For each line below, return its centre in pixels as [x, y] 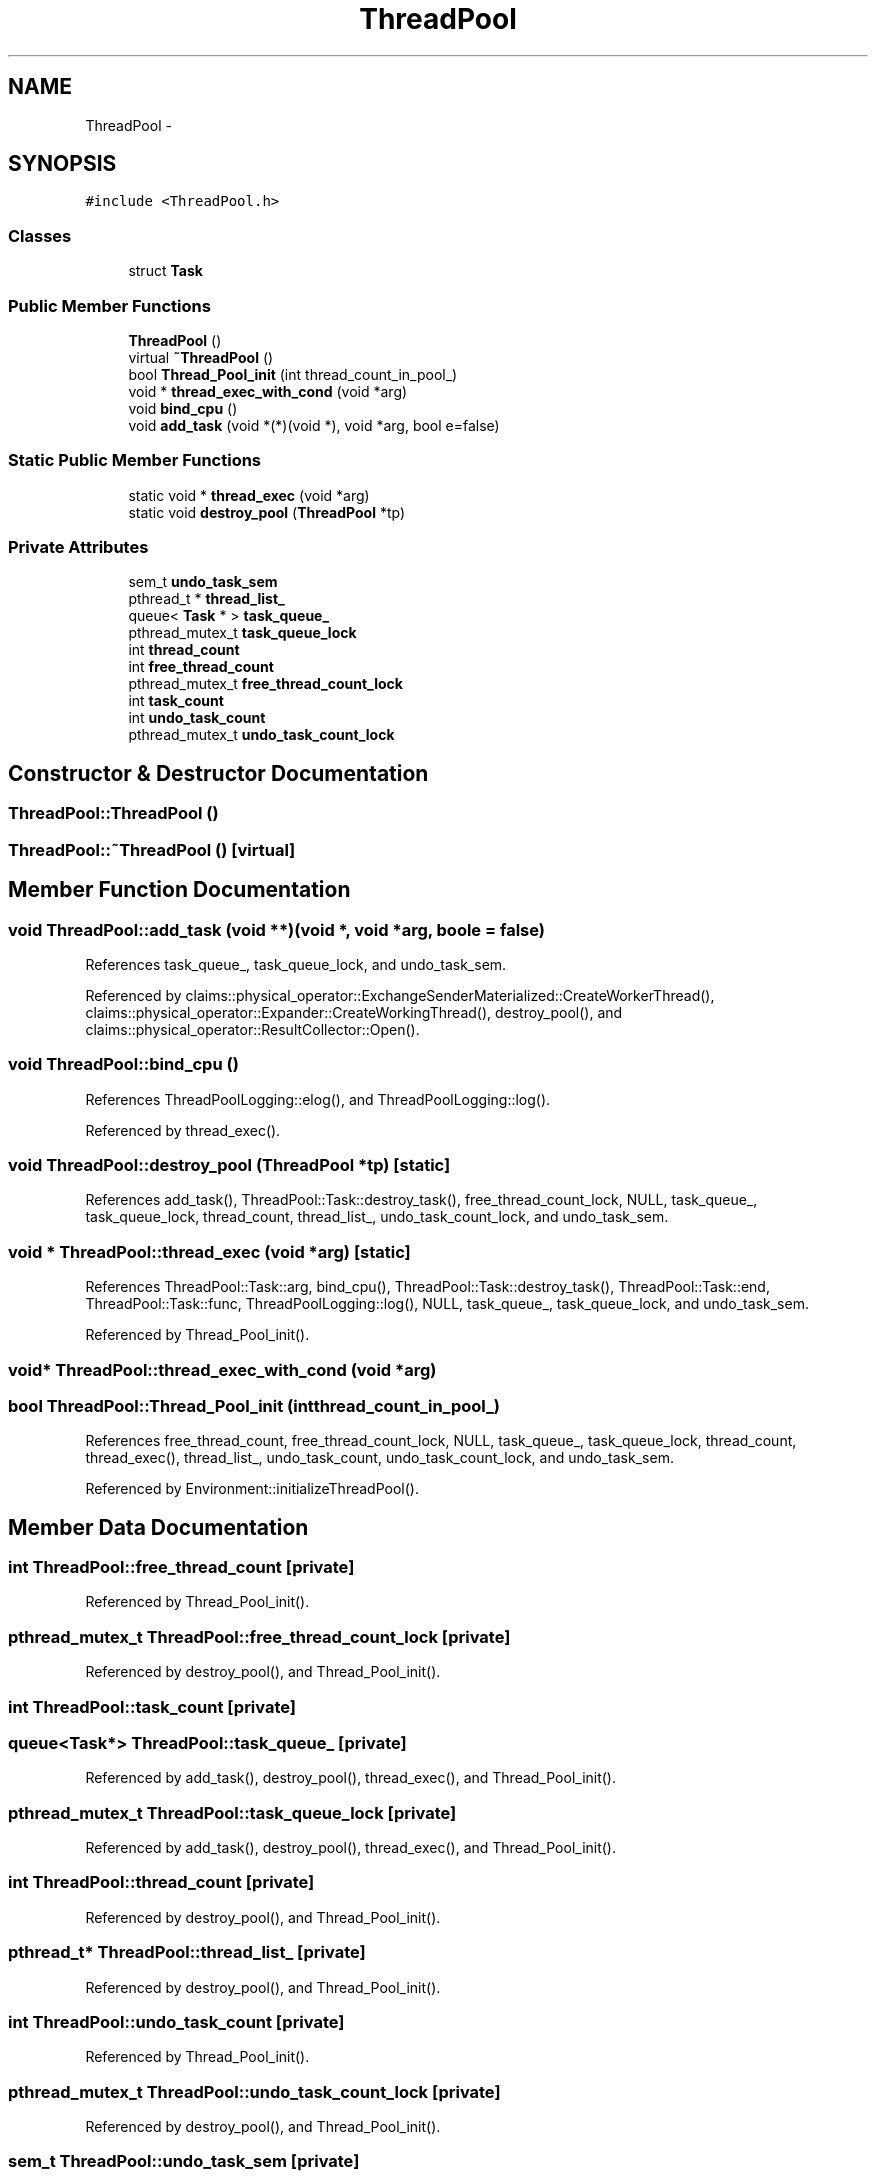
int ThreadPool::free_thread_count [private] [181, 1567]
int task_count [176, 701]
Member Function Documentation [179, 890]
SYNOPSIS [62, 164]
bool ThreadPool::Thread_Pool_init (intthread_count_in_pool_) [254, 1405]
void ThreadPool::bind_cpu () [123, 1064]
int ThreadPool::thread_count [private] [161, 1882]
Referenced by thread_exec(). [183, 1130]
